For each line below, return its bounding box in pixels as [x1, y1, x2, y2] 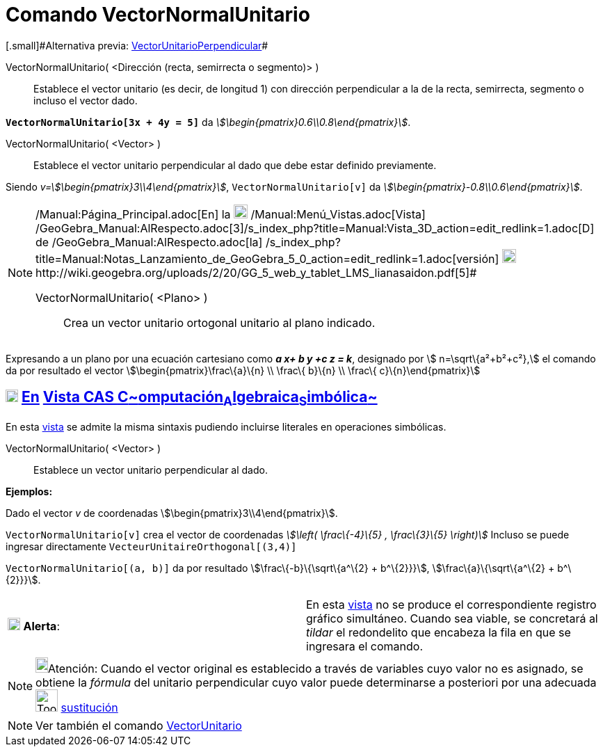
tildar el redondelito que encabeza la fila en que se [306, 625, 571, 639]
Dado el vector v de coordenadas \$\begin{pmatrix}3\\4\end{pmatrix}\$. [6, 506, 338, 519]
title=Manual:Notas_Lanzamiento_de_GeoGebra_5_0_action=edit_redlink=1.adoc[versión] [35, 251, 499, 266]
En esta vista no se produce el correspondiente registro [306, 597, 597, 611]
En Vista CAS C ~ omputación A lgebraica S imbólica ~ [21, 388, 378, 409]
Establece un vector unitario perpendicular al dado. [33, 463, 268, 476]
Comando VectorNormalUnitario [6, 3, 310, 26]
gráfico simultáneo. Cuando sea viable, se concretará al [306, 611, 598, 625]
